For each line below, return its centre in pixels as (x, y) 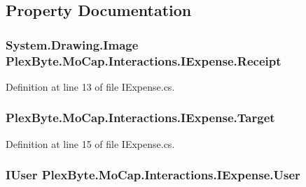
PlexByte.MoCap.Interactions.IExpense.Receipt (144, 60)
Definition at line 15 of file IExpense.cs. (90, 143)
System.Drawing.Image (72, 44)
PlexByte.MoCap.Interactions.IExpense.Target (140, 118)
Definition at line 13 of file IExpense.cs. (90, 86)
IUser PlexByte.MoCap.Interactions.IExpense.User (153, 175)
